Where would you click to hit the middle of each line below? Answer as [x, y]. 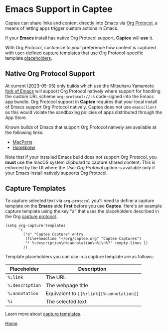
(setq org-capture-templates [35, 225]
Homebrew [24, 147]
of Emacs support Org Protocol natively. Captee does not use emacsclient [81, 107]
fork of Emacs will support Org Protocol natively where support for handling [83, 91]
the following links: [24, 132]
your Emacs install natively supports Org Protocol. [57, 173]
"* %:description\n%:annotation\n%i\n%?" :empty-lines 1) [87, 243]
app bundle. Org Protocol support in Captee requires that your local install [81, 102]
